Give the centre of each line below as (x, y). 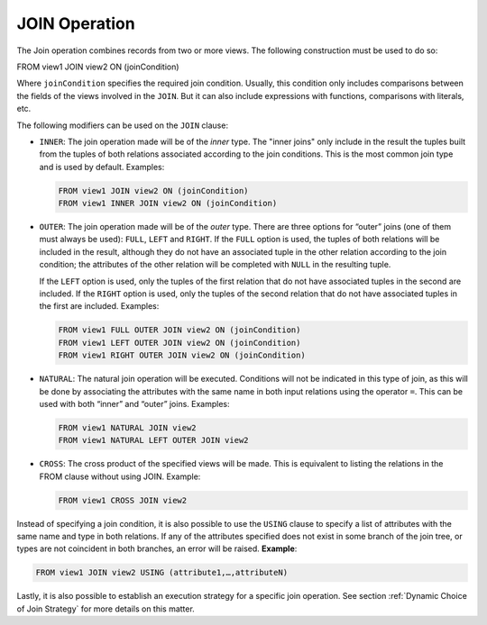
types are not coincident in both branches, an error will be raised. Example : (157, 548)
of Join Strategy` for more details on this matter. (106, 609)
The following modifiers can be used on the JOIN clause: (123, 125)
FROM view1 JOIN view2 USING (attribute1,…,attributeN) (162, 573)
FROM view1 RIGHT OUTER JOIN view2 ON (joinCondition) (182, 355)
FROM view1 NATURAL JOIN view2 (128, 427)
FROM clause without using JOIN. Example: (120, 476)
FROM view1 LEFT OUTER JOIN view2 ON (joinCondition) (179, 343)
